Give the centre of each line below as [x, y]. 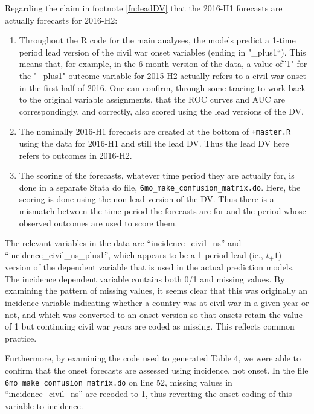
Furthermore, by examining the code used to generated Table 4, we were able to [153, 358]
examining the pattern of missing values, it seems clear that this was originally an [156, 291]
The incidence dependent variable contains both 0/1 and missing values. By [145, 279]
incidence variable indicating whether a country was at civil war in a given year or [157, 303]
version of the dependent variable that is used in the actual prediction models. [150, 267]
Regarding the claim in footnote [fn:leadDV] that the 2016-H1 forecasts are [144, 8]
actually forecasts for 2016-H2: [61, 20]
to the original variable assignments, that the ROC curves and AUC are [152, 99]
